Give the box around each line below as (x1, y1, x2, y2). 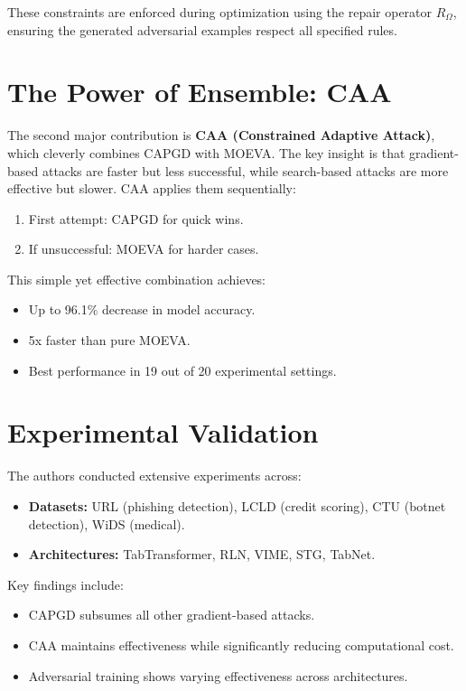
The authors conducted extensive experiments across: (7, 466, 302, 485)
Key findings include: (7, 574, 124, 593)
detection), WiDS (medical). (28, 514, 185, 533)
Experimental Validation (7, 414, 319, 451)
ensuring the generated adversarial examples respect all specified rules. (7, 20, 397, 39)
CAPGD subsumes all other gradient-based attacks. (28, 605, 315, 624)
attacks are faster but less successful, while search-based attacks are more (42, 161, 449, 180)
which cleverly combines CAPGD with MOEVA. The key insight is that (7, 143, 405, 162)
